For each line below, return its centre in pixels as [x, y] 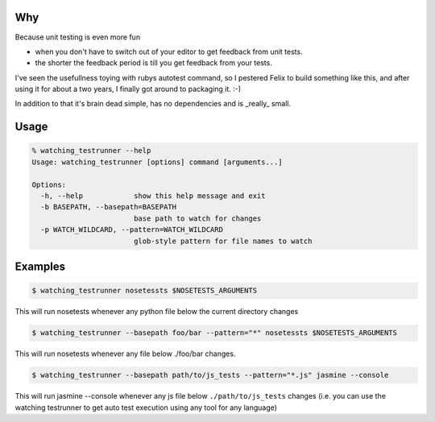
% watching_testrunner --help [91, 151]
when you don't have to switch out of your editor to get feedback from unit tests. [169, 52]
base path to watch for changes [197, 218]
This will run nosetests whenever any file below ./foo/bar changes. [125, 354]
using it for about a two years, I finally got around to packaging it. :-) [128, 89]
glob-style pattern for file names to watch [223, 241]
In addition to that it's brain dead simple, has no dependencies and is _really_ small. [153, 104]
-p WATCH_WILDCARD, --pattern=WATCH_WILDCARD [132, 230]
